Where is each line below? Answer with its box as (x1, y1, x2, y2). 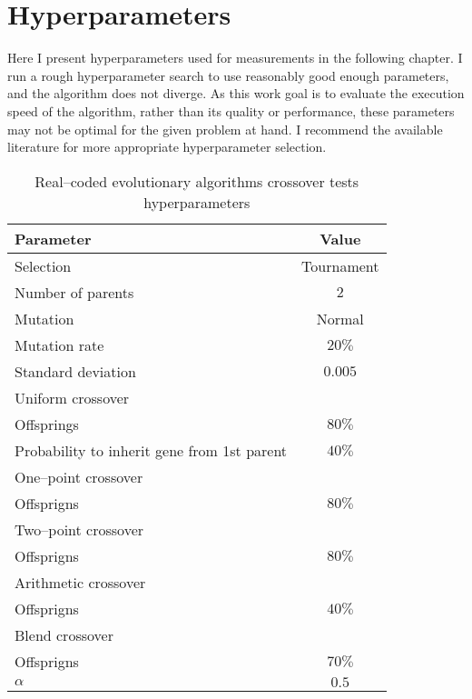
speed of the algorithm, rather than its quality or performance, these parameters (7, 101, 455, 120)
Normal (316, 307, 364, 329)
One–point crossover (15, 465, 143, 487)
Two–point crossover (15, 518, 144, 540)
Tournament (301, 255, 379, 276)
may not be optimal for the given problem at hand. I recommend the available (7, 119, 443, 138)
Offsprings (15, 413, 79, 434)
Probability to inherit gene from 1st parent (15, 439, 288, 461)
